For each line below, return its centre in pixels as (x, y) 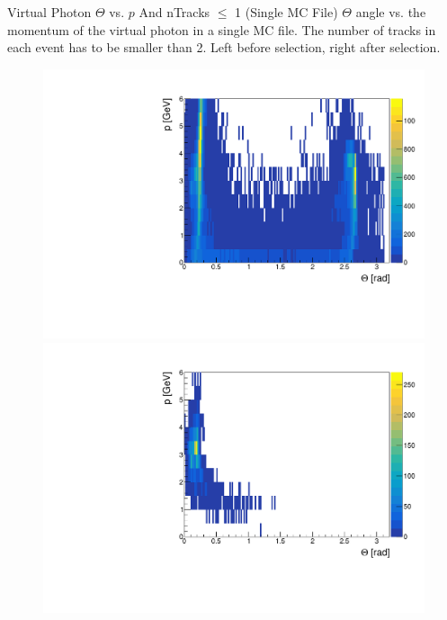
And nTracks (174, 12)
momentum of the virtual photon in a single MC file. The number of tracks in (222, 29)
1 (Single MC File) (286, 12)
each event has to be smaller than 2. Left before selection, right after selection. (224, 47)
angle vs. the (391, 12)
